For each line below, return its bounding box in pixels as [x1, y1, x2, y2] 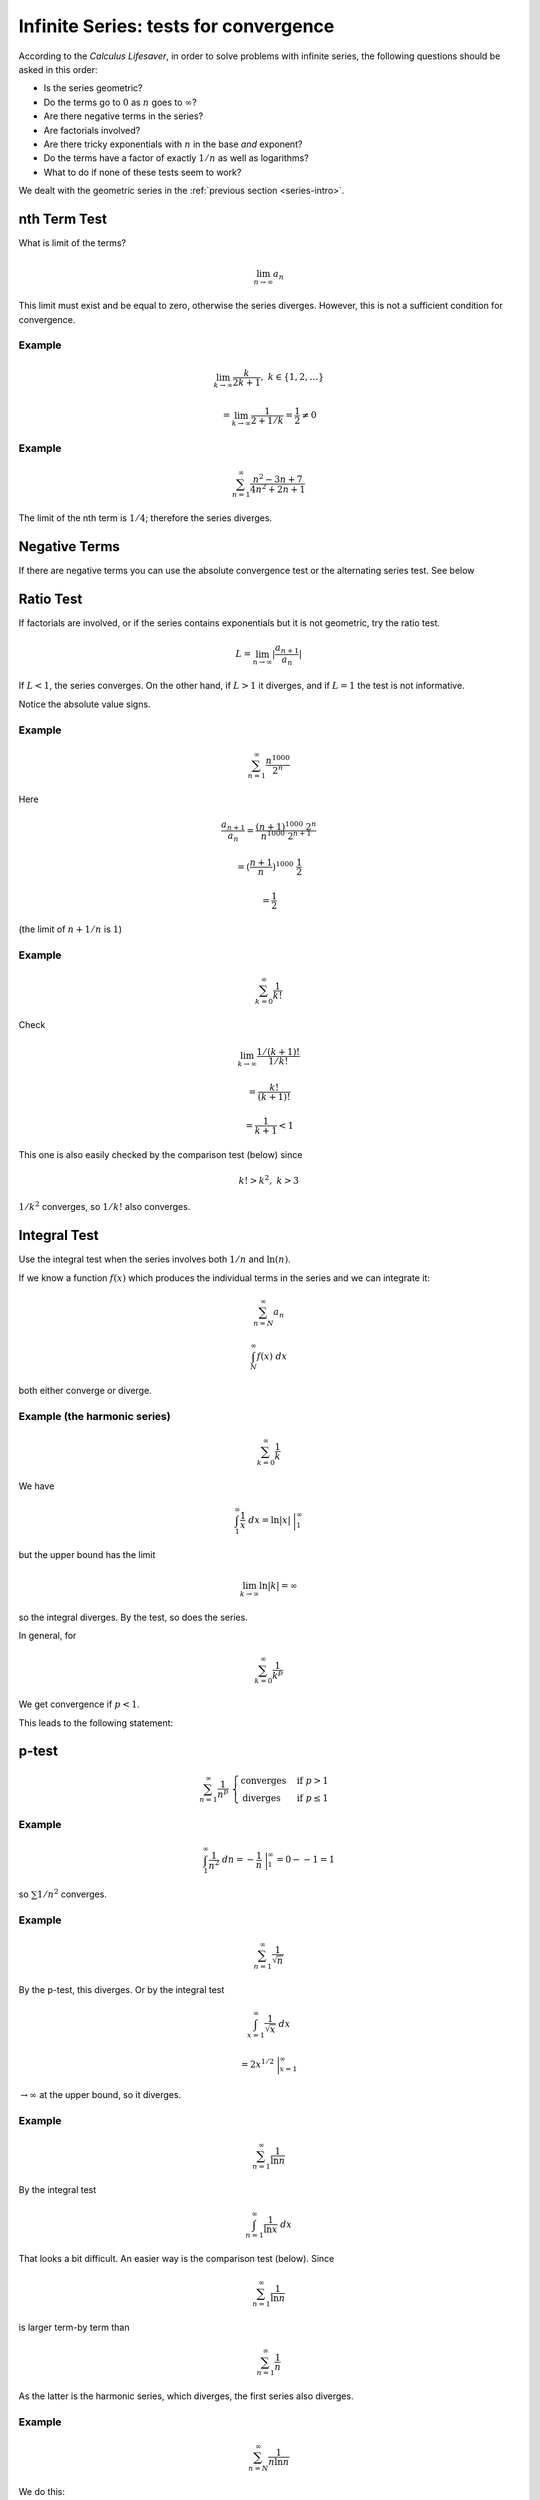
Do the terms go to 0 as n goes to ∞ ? [43, 96, 197, 108]
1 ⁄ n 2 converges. [36, 1887, 107, 1900]
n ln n [268, 2456, 290, 2468]
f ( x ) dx [256, 1350, 288, 1362]
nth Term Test [18, 210, 107, 227]
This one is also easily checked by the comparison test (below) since [18, 1148, 303, 1160]
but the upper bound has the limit [18, 1548, 156, 1560]
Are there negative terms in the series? [43, 110, 204, 122]
